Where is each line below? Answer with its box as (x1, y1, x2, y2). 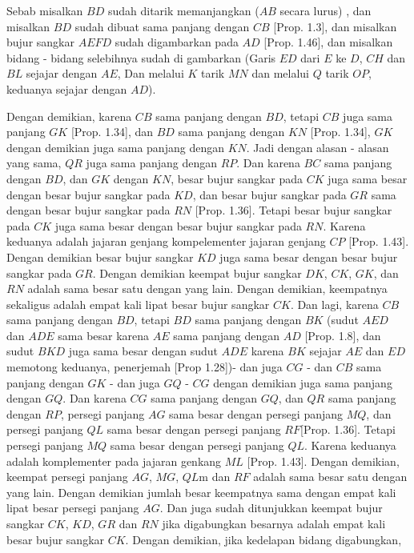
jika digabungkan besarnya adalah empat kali (162, 515, 386, 531)
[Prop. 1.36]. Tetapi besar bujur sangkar (195, 202, 392, 218)
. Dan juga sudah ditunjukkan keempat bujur (159, 499, 383, 516)
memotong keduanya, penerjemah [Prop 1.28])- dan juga (6, 359, 283, 375)
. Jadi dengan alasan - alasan (246, 138, 389, 155)
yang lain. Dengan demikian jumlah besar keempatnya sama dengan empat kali (6, 483, 396, 500)
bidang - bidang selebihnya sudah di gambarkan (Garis (6, 49, 276, 66)
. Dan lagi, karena (290, 295, 379, 312)
